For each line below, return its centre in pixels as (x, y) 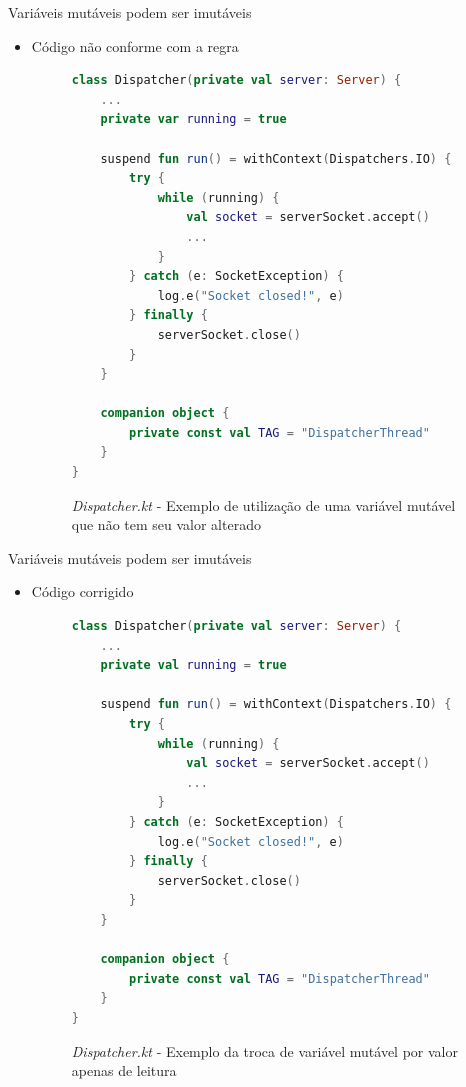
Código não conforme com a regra (135, 45)
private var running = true (193, 119)
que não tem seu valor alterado (166, 524)
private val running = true (193, 665)
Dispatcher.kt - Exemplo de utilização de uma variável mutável (263, 504)
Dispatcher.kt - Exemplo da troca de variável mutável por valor (264, 1050)
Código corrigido (82, 591)
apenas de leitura (124, 1070)
